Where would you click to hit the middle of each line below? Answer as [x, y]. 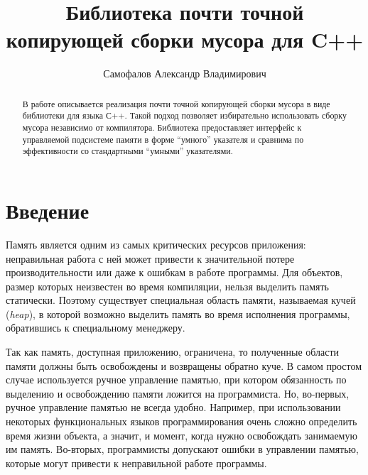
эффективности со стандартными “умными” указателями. [128, 151]
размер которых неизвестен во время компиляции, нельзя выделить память [168, 286]
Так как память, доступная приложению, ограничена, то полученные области [173, 352]
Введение [48, 210]
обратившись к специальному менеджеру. [96, 328]
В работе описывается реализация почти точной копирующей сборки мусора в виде [176, 103]
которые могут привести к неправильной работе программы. [136, 463]
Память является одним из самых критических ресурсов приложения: [156, 244]
